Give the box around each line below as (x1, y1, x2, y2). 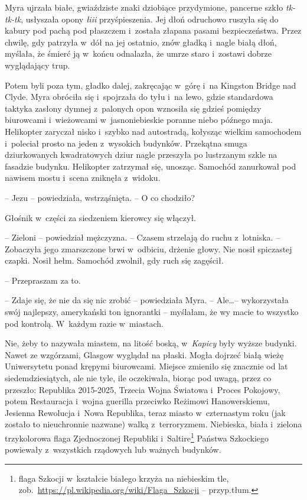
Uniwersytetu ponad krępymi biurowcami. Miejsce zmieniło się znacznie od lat (5, 360, 288, 372)
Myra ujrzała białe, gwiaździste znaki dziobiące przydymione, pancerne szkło (5, 1, 283, 13)
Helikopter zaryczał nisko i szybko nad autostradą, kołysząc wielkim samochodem (5, 125, 302, 137)
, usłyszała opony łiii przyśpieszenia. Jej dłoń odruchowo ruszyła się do (21, 12, 279, 25)
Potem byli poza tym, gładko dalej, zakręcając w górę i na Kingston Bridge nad (5, 79, 296, 91)
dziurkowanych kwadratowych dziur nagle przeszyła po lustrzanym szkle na (5, 148, 277, 161)
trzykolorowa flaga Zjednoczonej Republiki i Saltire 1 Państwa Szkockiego (5, 430, 269, 444)
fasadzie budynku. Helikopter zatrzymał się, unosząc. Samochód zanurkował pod (5, 160, 296, 172)
